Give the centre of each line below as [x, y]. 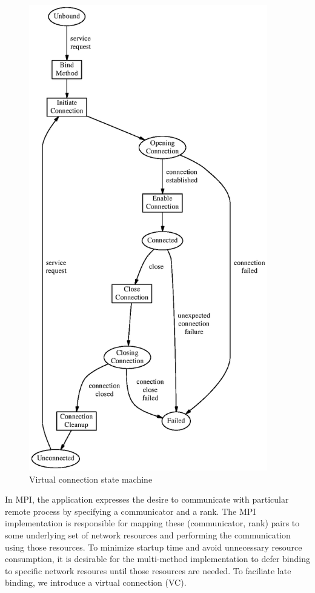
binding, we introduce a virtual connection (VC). [96, 582]
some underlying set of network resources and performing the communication [148, 534]
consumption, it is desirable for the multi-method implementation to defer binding [157, 559]
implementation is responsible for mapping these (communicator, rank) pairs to [152, 523]
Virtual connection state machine [91, 479]
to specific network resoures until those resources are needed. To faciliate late [148, 570]
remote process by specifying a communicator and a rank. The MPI [131, 511]
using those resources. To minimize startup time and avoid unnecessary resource [154, 547]
